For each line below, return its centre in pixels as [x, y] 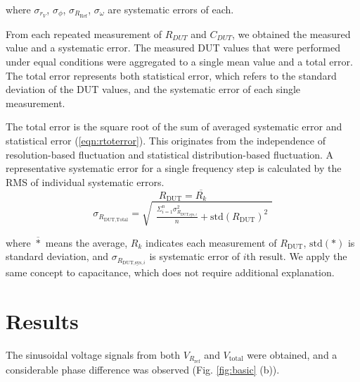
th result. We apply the [297, 256]
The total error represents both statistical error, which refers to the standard [171, 75]
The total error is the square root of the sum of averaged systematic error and [174, 127]
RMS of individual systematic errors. [85, 181]
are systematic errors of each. [171, 9]
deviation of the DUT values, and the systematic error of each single [153, 89]
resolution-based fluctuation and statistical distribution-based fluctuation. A [170, 154]
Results [42, 321]
